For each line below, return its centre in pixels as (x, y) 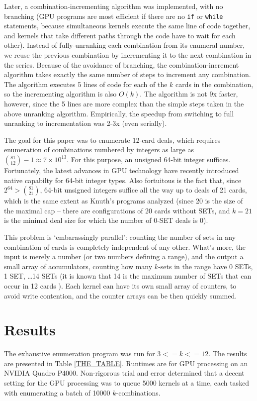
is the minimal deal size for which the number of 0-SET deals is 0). (106, 220)
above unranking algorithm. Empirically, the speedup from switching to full (119, 113)
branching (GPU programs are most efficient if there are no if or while (114, 16)
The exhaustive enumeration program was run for (80, 353)
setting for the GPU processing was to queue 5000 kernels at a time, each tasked (127, 383)
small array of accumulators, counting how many (78, 266)
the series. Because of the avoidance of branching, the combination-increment (122, 64)
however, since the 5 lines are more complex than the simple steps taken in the (124, 103)
